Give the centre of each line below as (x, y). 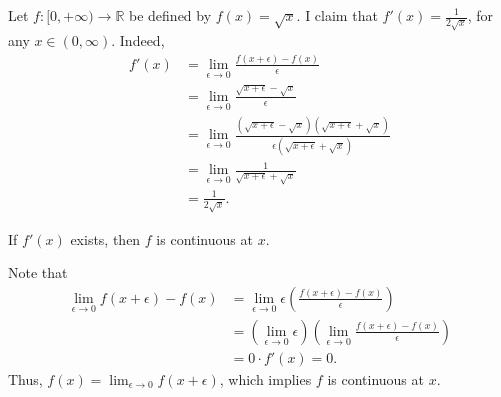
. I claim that (337, 15)
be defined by (170, 15)
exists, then (105, 238)
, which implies (265, 379)
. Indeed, (138, 39)
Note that (38, 272)
